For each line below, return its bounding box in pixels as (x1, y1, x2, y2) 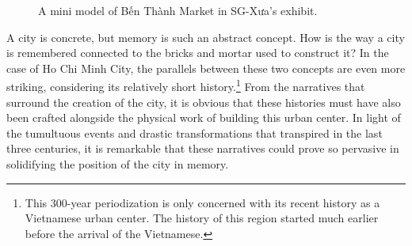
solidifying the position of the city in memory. (6, 156, 229, 172)
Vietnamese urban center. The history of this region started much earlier (25, 210, 379, 226)
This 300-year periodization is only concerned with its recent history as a (25, 194, 380, 210)
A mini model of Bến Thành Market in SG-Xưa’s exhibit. (38, 2, 318, 18)
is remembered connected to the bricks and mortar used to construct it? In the (6, 44, 389, 61)
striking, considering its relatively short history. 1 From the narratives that (6, 76, 365, 95)
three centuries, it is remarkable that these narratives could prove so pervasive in (6, 140, 399, 157)
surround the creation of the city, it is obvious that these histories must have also (6, 93, 401, 110)
